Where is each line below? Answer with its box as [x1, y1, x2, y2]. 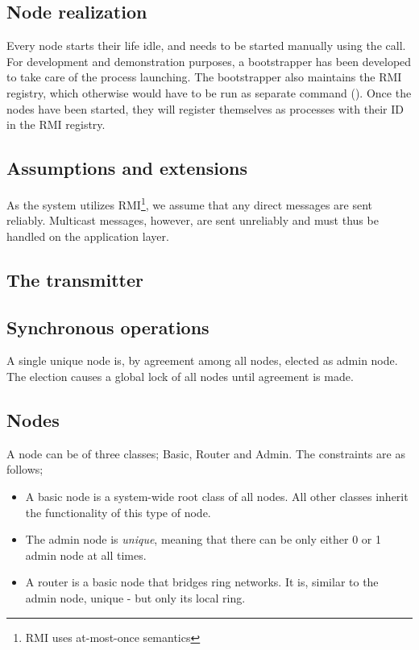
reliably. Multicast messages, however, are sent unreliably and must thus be [6, 212, 379, 229]
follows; [6, 461, 44, 478]
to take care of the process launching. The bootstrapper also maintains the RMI [6, 68, 402, 85]
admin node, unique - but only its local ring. [25, 589, 246, 606]
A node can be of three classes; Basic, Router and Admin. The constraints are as [6, 445, 405, 462]
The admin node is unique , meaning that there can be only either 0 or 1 [25, 531, 382, 548]
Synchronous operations [6, 314, 209, 339]
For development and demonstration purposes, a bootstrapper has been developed [6, 52, 412, 69]
